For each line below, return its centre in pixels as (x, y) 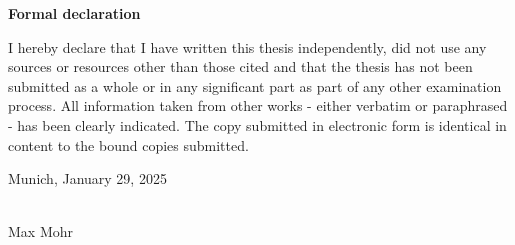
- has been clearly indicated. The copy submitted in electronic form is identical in (257, 124)
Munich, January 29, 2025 (87, 178)
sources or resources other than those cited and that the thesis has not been (240, 66)
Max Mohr (41, 231)
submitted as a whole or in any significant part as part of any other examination (255, 85)
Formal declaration (74, 13)
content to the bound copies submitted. (128, 144)
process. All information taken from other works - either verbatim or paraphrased (258, 105)
